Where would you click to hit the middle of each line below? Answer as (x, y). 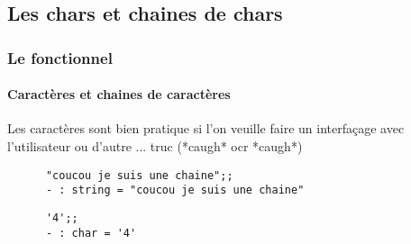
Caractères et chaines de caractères (119, 94)
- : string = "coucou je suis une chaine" (175, 190)
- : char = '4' (91, 233)
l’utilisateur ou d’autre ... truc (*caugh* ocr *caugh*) (155, 146)
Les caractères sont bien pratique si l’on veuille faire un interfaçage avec (206, 128)
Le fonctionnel (60, 57)
